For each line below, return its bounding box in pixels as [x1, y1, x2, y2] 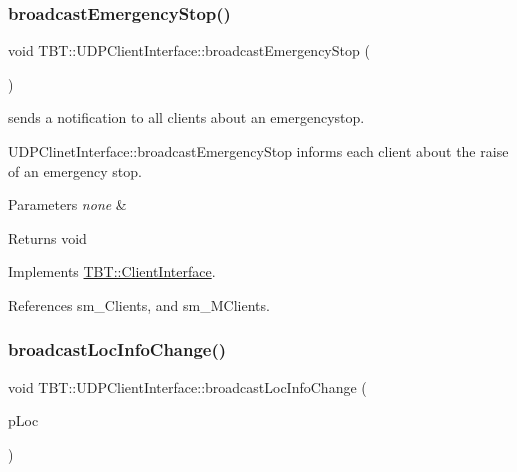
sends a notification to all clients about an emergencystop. [8, 107, 365, 128]
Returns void [8, 227, 87, 248]
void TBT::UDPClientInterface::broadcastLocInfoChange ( [8, 376, 367, 397]
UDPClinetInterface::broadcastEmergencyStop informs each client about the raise [8, 141, 509, 161]
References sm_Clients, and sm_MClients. [8, 294, 270, 315]
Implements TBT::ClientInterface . [8, 261, 216, 282]
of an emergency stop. [8, 160, 142, 181]
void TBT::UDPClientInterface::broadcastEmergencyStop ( [8, 40, 370, 61]
